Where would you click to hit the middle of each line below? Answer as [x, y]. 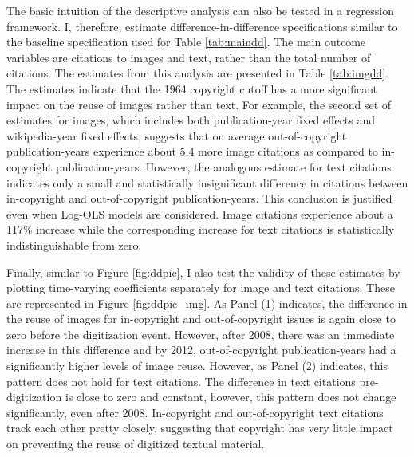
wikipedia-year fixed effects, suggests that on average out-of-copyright [177, 135]
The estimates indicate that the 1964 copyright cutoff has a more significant [192, 88]
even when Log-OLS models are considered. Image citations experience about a [200, 213]
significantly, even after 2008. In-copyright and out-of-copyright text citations [195, 412]
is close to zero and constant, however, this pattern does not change [231, 397]
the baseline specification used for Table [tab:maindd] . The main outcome [186, 42]
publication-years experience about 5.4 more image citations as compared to [192, 151]
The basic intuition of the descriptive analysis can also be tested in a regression [201, 10]
